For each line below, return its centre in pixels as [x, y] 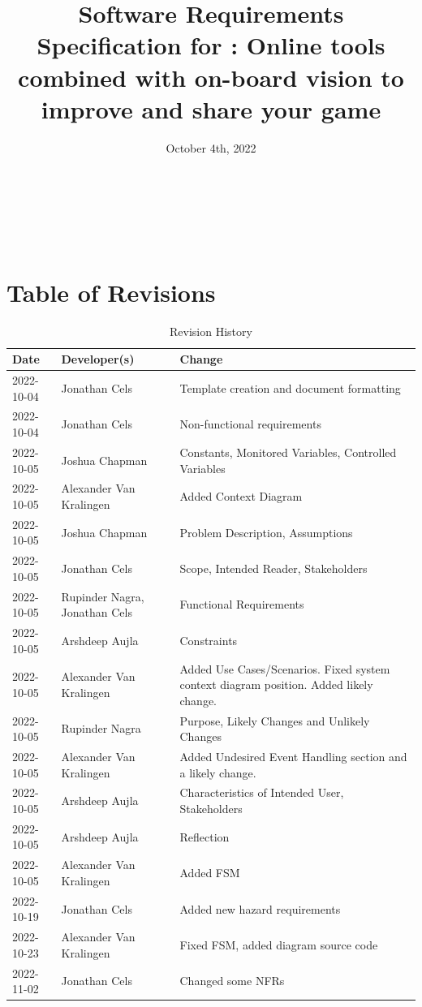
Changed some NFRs [232, 981]
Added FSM [210, 873]
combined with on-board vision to [211, 77]
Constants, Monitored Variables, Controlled [288, 452]
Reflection [205, 836]
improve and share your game [211, 108]
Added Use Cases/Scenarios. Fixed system [285, 668]
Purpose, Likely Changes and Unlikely [275, 720]
